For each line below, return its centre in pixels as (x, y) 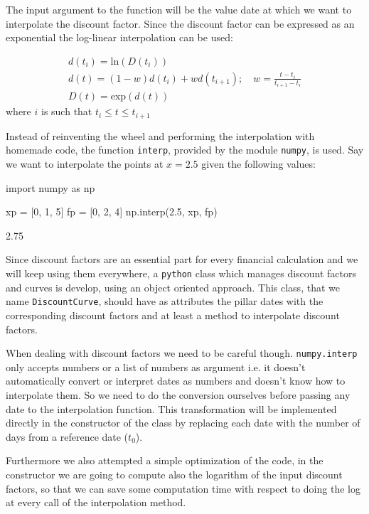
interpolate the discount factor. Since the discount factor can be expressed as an (180, 23)
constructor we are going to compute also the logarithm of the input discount (174, 474)
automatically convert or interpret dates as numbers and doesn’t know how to (176, 381)
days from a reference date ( (67, 436)
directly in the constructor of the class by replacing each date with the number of (183, 423)
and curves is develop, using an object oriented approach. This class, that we (173, 287)
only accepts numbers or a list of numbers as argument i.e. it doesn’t (156, 366)
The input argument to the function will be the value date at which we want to (179, 9)
